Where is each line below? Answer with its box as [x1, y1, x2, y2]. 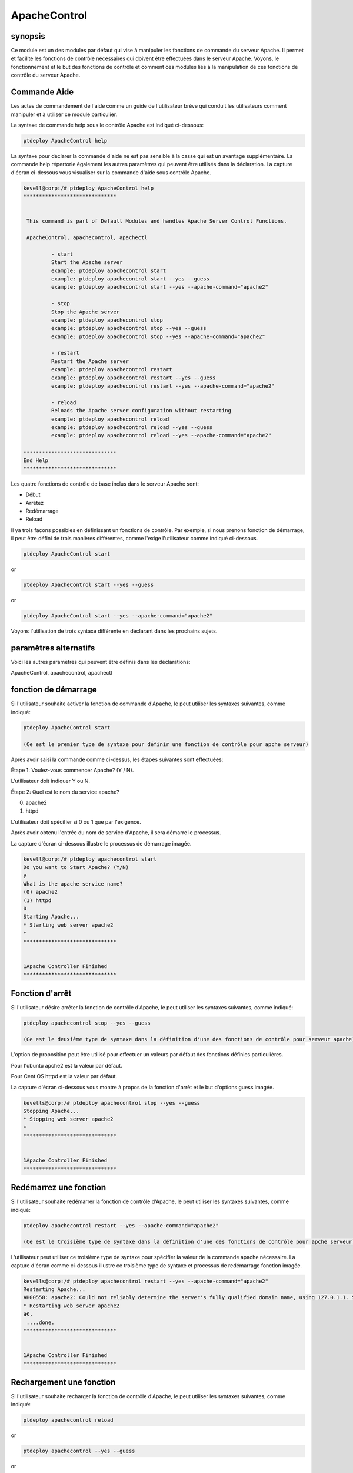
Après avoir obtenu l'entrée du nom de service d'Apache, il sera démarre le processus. [11, 829, 221, 836]
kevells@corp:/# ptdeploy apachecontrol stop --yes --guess [23, 1099, 201, 1106]
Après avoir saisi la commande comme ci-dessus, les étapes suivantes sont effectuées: [11, 756, 224, 763]
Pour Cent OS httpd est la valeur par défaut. [11, 1073, 118, 1080]
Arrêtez [25, 499, 44, 506]
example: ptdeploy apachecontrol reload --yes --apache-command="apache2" [51, 432, 272, 439]
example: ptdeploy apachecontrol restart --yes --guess [51, 374, 216, 381]
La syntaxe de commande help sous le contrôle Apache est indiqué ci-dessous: [11, 121, 204, 128]
